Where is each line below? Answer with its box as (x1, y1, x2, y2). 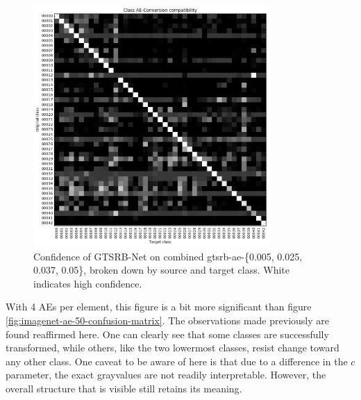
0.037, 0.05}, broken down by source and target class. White (33, 262, 290, 277)
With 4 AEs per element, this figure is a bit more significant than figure (6, 299, 312, 314)
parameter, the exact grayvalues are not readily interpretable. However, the (6, 367, 326, 382)
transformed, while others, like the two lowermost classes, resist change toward (6, 340, 339, 355)
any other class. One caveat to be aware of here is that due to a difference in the (6, 353, 348, 368)
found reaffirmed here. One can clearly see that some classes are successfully (6, 326, 329, 341)
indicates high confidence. (33, 276, 142, 290)
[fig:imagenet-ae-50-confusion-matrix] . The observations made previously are (6, 313, 329, 328)
